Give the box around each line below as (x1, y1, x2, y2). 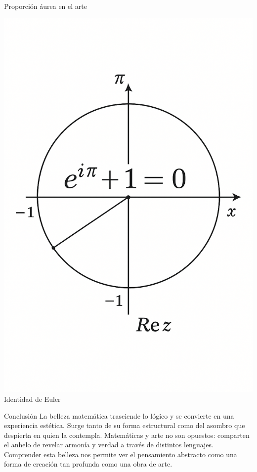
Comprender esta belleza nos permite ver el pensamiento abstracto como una (4, 449, 237, 459)
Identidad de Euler (4, 393, 61, 404)
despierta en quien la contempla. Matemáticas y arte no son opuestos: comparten (4, 429, 250, 440)
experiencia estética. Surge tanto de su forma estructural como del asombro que (4, 420, 245, 430)
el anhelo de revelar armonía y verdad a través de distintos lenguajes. (4, 439, 214, 450)
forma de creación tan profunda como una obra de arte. (4, 459, 172, 469)
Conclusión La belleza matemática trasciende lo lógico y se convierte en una (4, 410, 234, 421)
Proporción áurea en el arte (4, 1, 87, 11)
